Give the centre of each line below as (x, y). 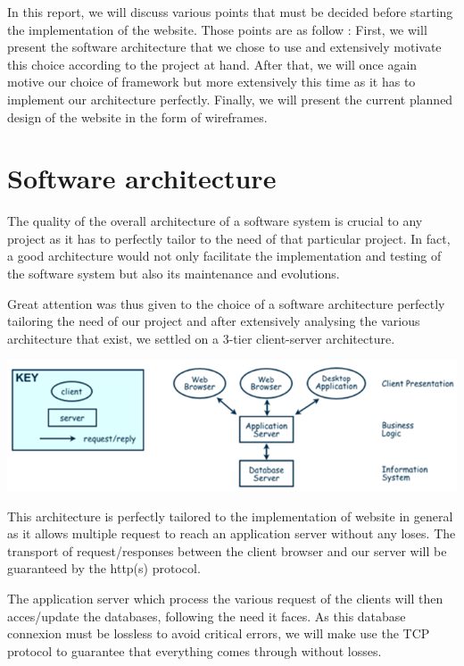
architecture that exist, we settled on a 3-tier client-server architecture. (201, 338)
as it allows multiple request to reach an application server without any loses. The (232, 533)
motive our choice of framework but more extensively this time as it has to (211, 82)
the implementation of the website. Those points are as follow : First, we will (217, 29)
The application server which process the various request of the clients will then (225, 599)
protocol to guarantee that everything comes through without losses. (195, 650)
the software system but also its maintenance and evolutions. (174, 274)
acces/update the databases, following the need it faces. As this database (207, 616)
